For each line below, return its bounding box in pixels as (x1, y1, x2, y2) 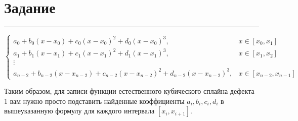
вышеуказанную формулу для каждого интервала (4, 105, 155, 116)
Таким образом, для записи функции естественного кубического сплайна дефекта (4, 86, 254, 96)
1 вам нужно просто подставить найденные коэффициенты (4, 95, 185, 106)
